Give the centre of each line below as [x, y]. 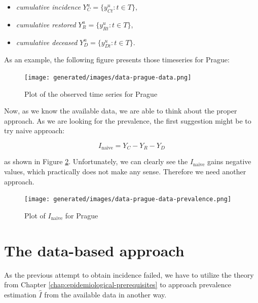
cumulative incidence [48, 7]
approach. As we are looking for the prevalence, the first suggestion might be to [128, 120]
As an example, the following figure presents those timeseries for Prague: [117, 60]
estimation [20, 294]
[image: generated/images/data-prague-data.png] [108, 77]
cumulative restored [46, 24]
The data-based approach [94, 250]
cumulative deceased [47, 42]
